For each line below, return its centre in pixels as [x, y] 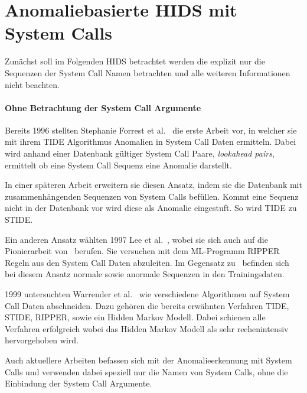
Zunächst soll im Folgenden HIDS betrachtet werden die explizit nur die [135, 61]
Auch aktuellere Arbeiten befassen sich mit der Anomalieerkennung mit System [148, 360]
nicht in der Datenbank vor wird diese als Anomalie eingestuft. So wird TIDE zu [151, 208]
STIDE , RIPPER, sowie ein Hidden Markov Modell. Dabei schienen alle [135, 317]
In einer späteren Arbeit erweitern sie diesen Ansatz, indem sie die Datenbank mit [153, 185]
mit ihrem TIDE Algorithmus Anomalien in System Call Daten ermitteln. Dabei [151, 142]
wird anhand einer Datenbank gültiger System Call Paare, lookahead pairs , [140, 153]
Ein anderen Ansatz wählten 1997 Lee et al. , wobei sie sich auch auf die [136, 239]
